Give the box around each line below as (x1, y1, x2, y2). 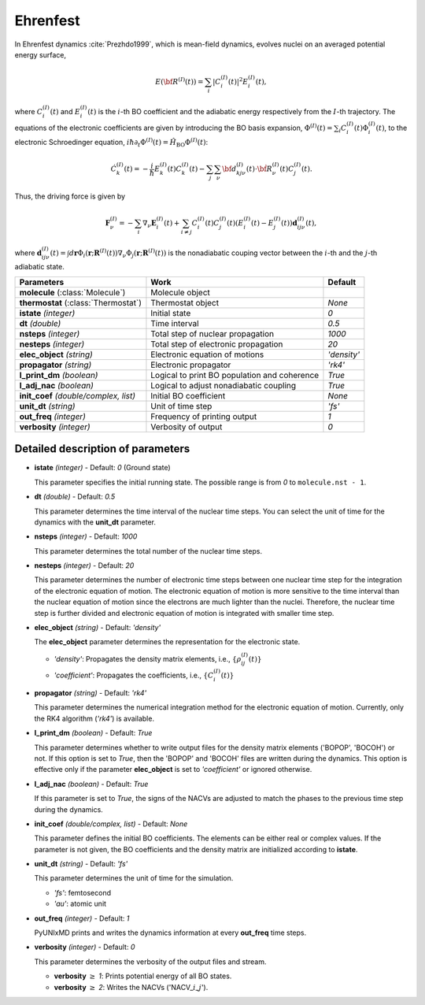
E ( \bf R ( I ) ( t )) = (154, 76, 204, 87)
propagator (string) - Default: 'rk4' (34, 688, 147, 697)
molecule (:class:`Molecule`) (19, 287, 126, 298)
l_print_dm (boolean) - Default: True (34, 729, 153, 738)
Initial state (150, 307, 191, 318)
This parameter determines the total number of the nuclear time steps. (34, 546, 263, 555)
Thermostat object (150, 297, 220, 308)
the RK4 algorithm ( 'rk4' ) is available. (34, 714, 155, 723)
